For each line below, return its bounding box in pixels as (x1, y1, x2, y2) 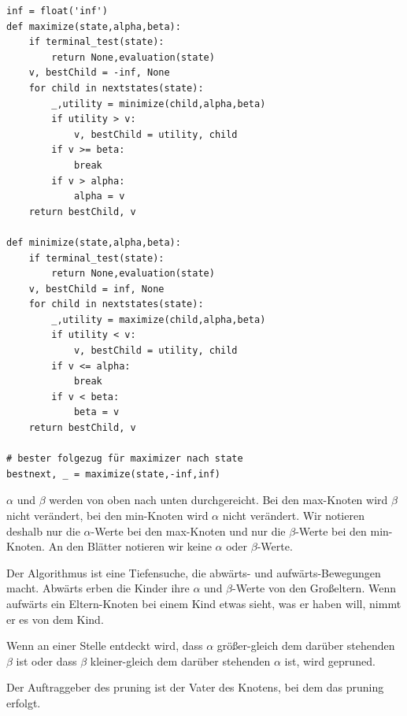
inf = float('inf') (6, 6, 108, 17)
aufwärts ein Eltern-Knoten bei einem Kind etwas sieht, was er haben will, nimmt (6, 595, 401, 611)
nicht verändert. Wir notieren (222, 507, 364, 523)
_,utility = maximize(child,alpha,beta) (51, 313, 266, 325)
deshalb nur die (6, 522, 80, 539)
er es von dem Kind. (6, 610, 104, 627)
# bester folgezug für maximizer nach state (6, 453, 243, 465)
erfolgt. (6, 694, 41, 710)
